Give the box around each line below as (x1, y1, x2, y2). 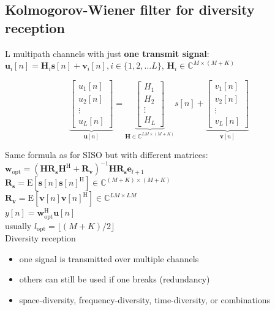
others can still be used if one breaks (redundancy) (19, 273, 210, 285)
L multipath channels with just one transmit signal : (5, 47, 209, 59)
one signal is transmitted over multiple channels (19, 252, 199, 265)
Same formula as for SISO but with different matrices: (5, 148, 208, 161)
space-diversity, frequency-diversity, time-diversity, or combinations (19, 293, 271, 306)
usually (5, 219, 32, 232)
